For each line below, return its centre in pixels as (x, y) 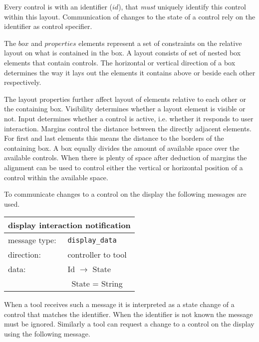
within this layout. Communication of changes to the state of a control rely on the (130, 16)
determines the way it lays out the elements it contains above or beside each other (130, 72)
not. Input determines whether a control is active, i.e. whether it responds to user (129, 118)
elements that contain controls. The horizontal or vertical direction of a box (120, 62)
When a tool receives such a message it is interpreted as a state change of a (119, 304)
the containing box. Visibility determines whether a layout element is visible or (125, 109)
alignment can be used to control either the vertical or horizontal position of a (124, 167)
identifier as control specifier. (48, 26)
